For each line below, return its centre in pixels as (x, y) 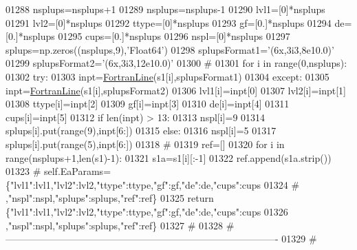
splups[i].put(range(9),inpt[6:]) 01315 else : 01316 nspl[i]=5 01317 (141, 131)
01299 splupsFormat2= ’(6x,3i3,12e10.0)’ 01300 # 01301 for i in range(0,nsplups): (176, 63)
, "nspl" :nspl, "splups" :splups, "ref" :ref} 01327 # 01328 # (120, 225)
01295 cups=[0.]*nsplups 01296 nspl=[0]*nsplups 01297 (174, 36)
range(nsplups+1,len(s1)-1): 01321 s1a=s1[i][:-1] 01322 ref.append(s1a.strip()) (169, 157)
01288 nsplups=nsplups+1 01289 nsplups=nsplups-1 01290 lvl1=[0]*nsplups (165, 9)
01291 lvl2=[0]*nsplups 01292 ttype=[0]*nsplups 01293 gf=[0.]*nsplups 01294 (169, 22)
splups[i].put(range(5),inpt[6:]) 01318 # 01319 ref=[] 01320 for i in (145, 144)
